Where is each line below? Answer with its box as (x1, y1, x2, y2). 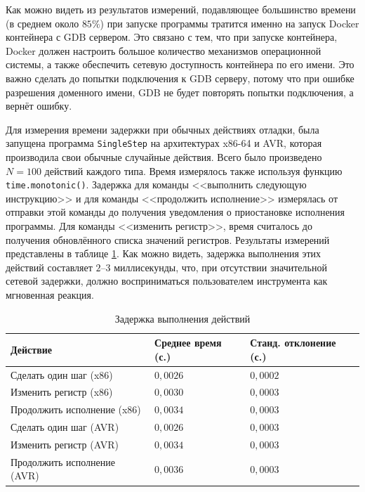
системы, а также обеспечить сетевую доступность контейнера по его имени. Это (6, 57, 354, 72)
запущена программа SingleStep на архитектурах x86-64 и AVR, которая (6, 136, 322, 150)
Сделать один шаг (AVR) (11, 420, 119, 434)
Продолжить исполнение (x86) (11, 402, 141, 417)
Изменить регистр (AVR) (11, 437, 119, 451)
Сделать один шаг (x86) (11, 367, 113, 382)
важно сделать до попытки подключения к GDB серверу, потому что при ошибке (6, 70, 354, 85)
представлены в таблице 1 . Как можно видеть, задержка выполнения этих (6, 246, 321, 261)
